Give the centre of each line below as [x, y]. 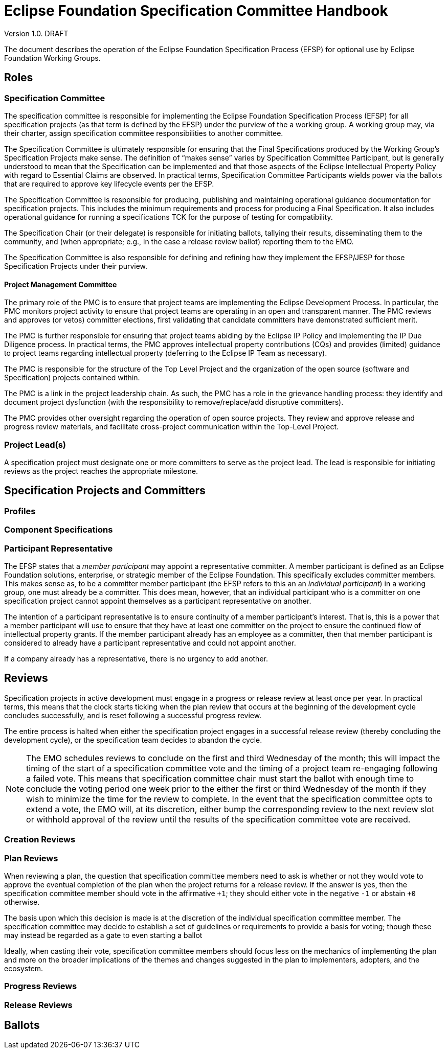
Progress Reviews [41, 986]
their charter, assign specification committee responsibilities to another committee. [144, 133]
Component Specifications [59, 530]
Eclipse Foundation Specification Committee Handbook [196, 11]
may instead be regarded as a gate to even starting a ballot [103, 935]
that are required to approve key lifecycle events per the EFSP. [109, 184]
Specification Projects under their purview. [76, 266]
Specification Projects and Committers [105, 491]
